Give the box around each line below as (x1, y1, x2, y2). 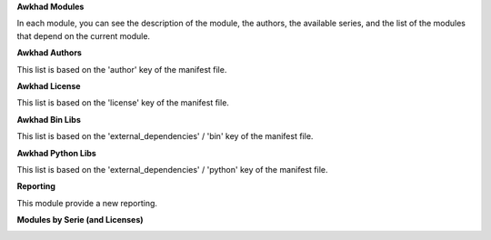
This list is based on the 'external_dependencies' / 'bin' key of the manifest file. (16, 131, 314, 142)
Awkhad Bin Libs (16, 114, 81, 125)
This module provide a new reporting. (16, 197, 158, 208)
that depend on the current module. (16, 30, 150, 41)
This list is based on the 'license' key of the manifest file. (16, 97, 229, 108)
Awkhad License (16, 80, 81, 91)
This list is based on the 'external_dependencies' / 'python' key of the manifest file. (16, 164, 328, 175)
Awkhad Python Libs (16, 147, 97, 158)
